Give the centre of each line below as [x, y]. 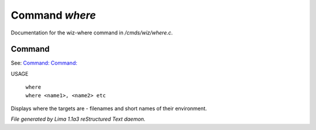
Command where [53, 15]
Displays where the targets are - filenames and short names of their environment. [109, 108]
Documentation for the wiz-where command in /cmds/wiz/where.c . [92, 33]
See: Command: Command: [44, 63]
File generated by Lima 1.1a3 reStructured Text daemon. [78, 119]
